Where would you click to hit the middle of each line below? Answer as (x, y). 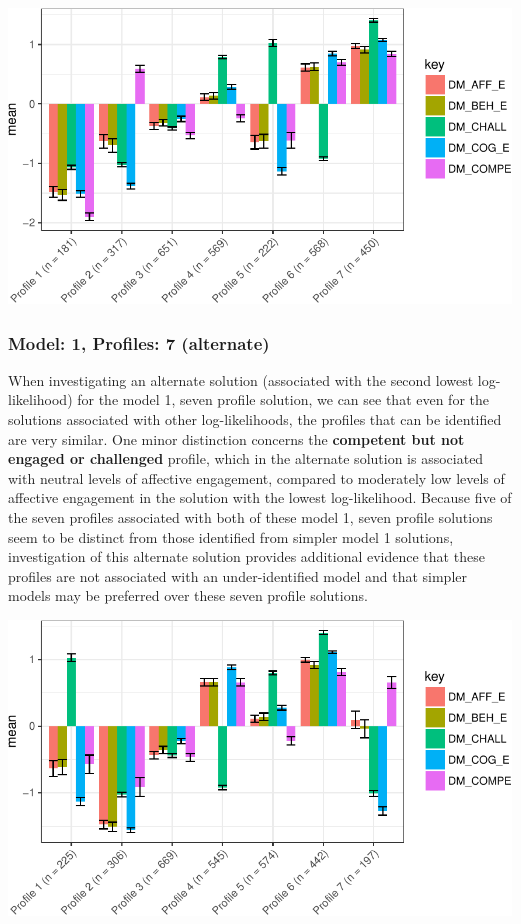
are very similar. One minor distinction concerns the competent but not (236, 438)
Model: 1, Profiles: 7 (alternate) (139, 342)
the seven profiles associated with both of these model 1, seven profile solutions (250, 517)
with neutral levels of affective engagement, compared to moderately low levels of (256, 477)
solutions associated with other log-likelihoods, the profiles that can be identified (255, 419)
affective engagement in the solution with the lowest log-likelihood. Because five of (260, 497)
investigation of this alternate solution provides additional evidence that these (246, 556)
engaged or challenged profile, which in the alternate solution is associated (246, 458)
